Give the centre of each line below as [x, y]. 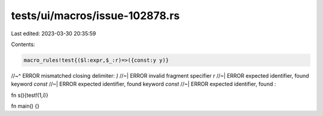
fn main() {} [25, 106]
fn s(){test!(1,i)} [30, 95]
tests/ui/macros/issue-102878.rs [95, 16]
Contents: [23, 44]
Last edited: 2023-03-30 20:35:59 [54, 33]
